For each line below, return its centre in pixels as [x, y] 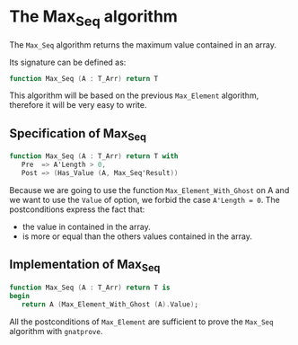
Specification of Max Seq [78, 134]
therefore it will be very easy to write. [78, 105]
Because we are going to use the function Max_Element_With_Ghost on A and [149, 190]
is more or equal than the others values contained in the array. [137, 236]
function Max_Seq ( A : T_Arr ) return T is [90, 288]
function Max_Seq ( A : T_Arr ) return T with [94, 156]
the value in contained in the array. [86, 227]
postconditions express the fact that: [77, 209]
